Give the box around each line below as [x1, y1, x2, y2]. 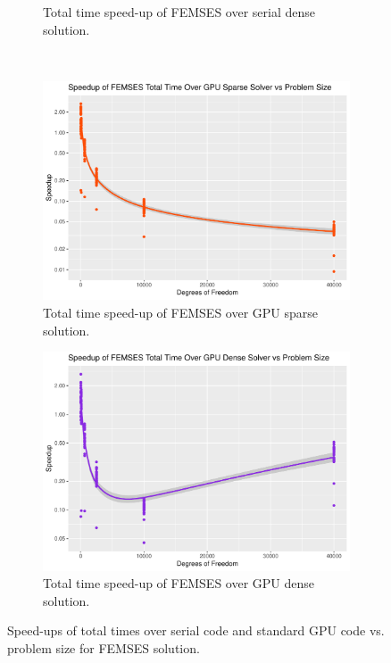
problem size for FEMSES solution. [7, 639, 200, 658]
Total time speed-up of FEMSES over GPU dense [43, 574, 315, 593]
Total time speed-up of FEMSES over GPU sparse [43, 302, 319, 321]
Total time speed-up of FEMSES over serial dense [43, 3, 316, 21]
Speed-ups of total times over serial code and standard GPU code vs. [7, 621, 385, 640]
